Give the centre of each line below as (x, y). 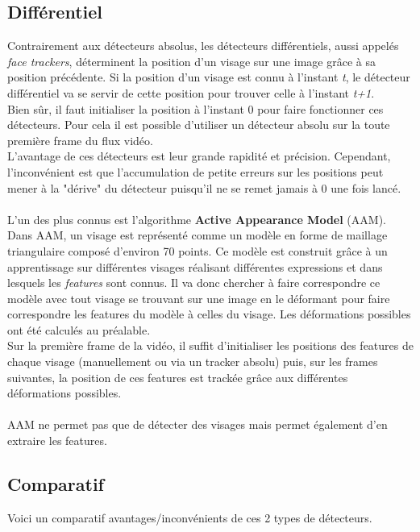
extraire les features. (57, 441)
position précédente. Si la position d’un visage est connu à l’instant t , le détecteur (209, 77)
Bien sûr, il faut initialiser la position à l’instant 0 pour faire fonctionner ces (195, 108)
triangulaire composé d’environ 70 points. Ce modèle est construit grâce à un (198, 250)
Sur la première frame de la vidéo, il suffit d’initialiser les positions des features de (210, 345)
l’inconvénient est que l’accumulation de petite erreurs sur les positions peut (195, 171)
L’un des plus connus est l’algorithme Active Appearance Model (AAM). (197, 219)
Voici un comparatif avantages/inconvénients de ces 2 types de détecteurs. (190, 517)
